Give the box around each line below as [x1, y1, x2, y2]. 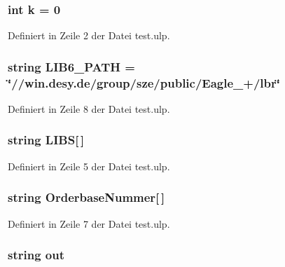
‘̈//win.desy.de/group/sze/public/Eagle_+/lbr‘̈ [8, 74, 280, 91]
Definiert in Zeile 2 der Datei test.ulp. [8, 28, 170, 43]
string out [8, 246, 65, 263]
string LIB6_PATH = [8, 57, 135, 75]
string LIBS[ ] [8, 131, 85, 149]
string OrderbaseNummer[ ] [8, 189, 165, 206]
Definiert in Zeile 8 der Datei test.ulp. [8, 101, 170, 116]
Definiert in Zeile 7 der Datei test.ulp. [8, 216, 170, 231]
